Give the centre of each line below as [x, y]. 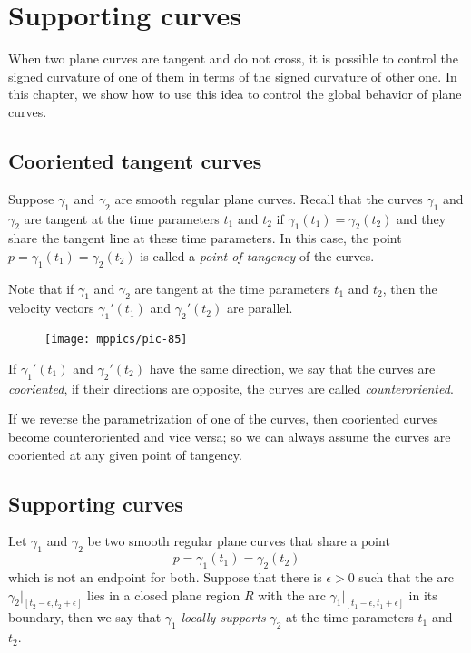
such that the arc [407, 576]
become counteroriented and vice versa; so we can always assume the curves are [230, 436]
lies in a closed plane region [164, 595]
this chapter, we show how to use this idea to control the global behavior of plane [235, 94]
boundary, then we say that [85, 617]
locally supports [223, 617]
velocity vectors [51, 308]
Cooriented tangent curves [135, 160]
